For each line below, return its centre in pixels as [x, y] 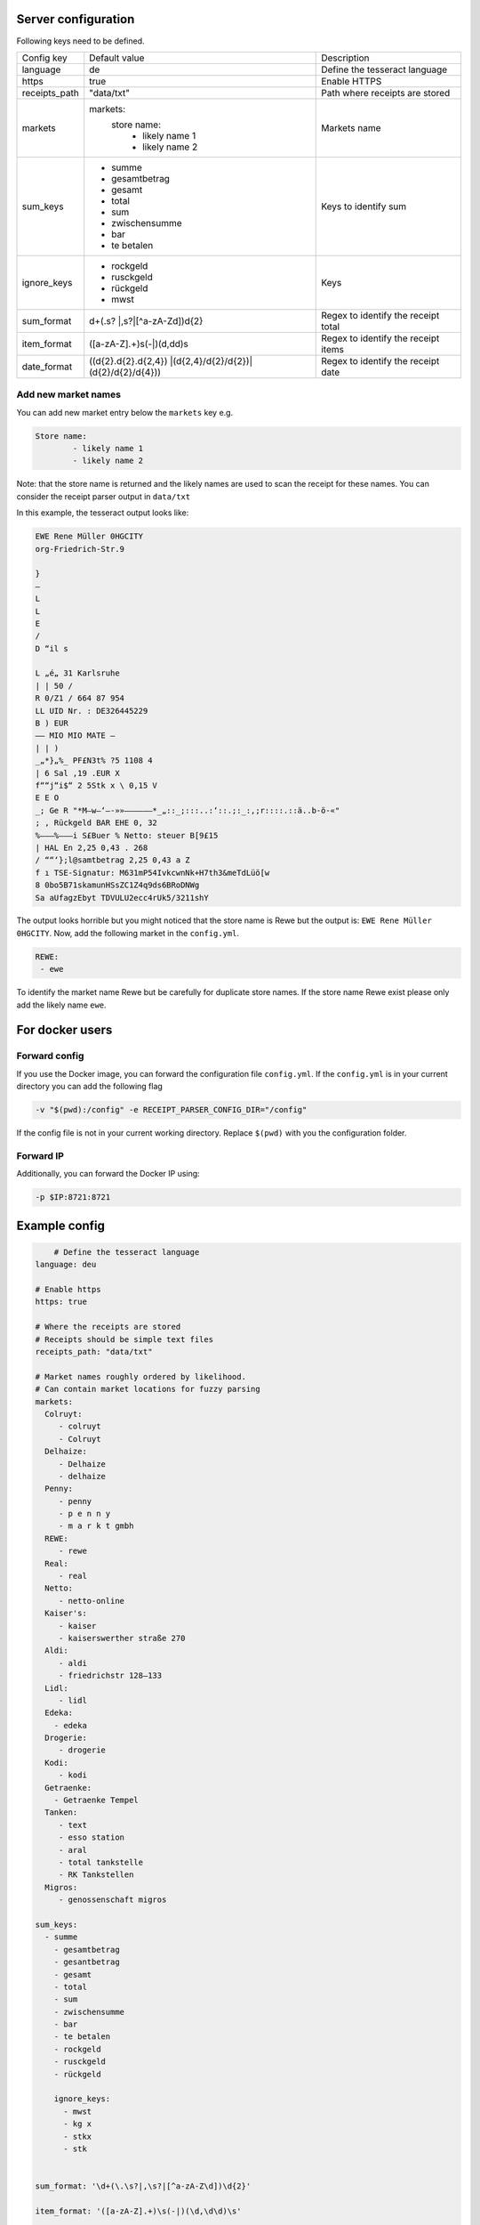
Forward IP [40, 1155]
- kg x [78, 2124]
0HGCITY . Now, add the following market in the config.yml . [128, 933]
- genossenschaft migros [112, 1900]
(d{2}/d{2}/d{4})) [125, 372]
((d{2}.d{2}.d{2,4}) [128, 360]
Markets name [351, 127]
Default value [117, 58]
